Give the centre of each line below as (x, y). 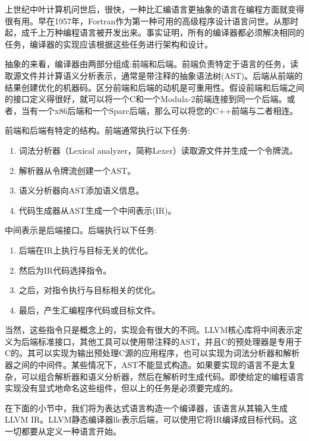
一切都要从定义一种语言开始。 (63, 431)
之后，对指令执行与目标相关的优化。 (89, 290)
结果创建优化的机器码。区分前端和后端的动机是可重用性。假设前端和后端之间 (154, 87)
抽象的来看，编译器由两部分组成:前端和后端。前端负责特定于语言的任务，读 (152, 64)
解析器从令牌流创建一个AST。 (77, 170)
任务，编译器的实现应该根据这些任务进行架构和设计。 (109, 44)
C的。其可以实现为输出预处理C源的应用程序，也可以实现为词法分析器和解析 (152, 353)
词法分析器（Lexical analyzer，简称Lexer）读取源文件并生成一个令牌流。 (158, 150)
